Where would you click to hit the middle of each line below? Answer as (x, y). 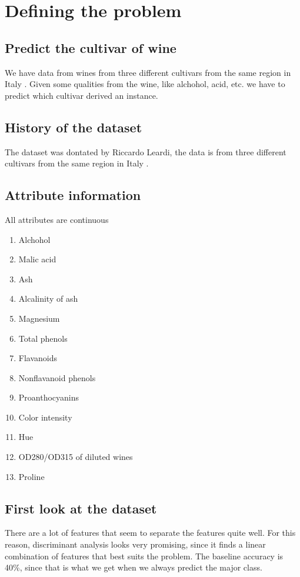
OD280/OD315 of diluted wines (76, 457)
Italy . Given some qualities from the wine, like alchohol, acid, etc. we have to (145, 84)
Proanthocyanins (49, 397)
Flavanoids (38, 358)
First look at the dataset (81, 508)
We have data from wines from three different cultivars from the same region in (148, 72)
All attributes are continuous (57, 219)
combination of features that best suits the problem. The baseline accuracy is (144, 556)
